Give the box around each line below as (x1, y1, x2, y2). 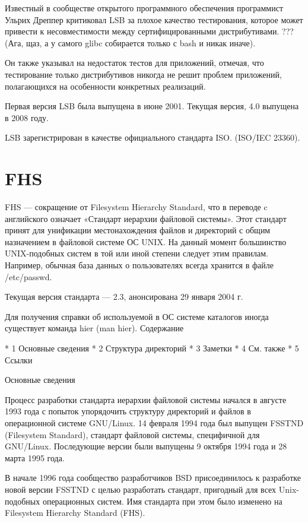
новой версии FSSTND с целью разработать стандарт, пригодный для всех (5, 483, 277, 495)
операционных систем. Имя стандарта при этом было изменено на (42, 495, 282, 507)
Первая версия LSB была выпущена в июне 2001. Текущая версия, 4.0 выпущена (5, 100, 299, 112)
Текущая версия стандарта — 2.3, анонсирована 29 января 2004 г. (5, 290, 243, 303)
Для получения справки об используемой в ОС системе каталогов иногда (5, 310, 269, 322)
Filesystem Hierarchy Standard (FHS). (5, 506, 145, 519)
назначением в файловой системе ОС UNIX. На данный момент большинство (5, 235, 287, 248)
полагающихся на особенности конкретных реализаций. (5, 80, 206, 92)
